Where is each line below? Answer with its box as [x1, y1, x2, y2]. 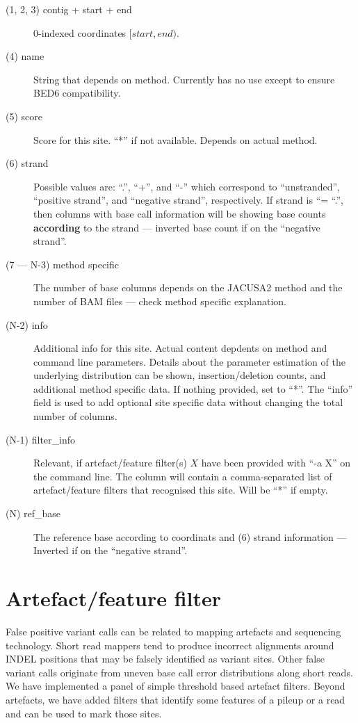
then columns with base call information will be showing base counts [33, 206, 326, 220]
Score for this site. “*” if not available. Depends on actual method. [33, 132, 318, 147]
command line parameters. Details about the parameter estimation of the [33, 354, 345, 368]
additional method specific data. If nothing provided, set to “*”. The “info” [33, 381, 353, 396]
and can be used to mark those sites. [6, 706, 162, 720]
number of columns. [33, 409, 117, 423]
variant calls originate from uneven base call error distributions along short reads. [6, 665, 353, 679]
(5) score [6, 108, 42, 123]
